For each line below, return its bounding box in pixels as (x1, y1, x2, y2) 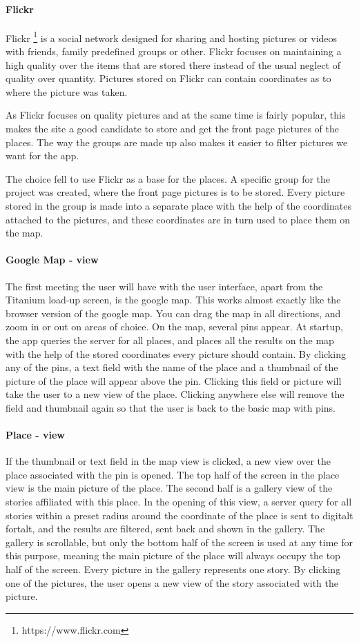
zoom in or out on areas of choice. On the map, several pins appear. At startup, (6, 319, 343, 334)
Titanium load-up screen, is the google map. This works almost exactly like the (6, 292, 341, 307)
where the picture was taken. (6, 84, 128, 99)
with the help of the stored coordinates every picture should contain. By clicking (6, 346, 346, 361)
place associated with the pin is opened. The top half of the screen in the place (6, 467, 340, 481)
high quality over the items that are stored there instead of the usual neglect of (6, 57, 341, 72)
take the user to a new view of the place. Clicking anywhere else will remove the (6, 387, 345, 401)
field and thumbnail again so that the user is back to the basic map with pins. (6, 400, 336, 414)
